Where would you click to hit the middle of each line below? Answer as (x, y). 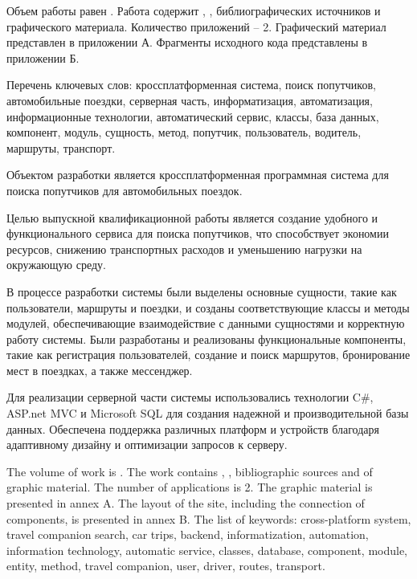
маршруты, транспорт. (61, 147)
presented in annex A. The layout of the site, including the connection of (186, 503)
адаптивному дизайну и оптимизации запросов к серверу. (147, 444)
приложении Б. (43, 57)
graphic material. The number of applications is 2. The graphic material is (190, 487)
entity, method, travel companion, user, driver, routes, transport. (166, 566)
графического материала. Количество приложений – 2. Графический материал (196, 26)
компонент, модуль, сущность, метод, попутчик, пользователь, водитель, (184, 132)
